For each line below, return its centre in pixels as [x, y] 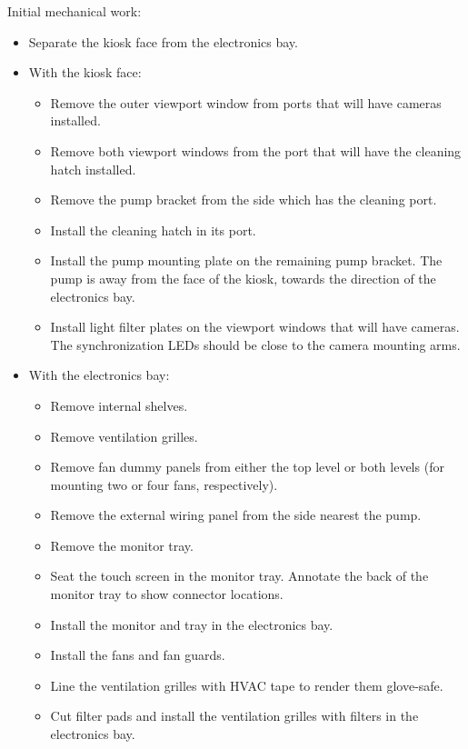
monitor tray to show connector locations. [167, 594]
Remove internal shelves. [119, 405]
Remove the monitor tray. [122, 545]
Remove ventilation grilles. [124, 436]
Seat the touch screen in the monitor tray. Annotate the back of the [239, 576]
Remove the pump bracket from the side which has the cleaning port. [244, 200]
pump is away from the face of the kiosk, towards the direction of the [243, 278]
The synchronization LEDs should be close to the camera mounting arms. [255, 344]
